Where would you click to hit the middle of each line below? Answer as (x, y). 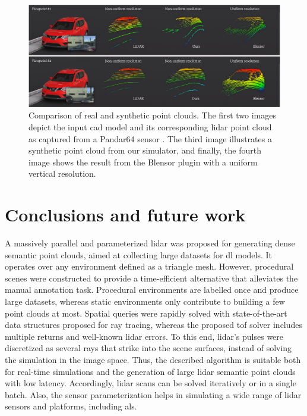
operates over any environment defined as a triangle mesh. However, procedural (149, 266)
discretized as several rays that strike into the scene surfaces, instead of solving (148, 348)
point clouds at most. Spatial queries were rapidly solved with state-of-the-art (146, 313)
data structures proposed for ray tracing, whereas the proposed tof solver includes (154, 325)
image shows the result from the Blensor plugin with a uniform (143, 162)
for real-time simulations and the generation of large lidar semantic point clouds (150, 371)
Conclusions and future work (125, 215)
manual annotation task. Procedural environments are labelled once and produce (152, 290)
